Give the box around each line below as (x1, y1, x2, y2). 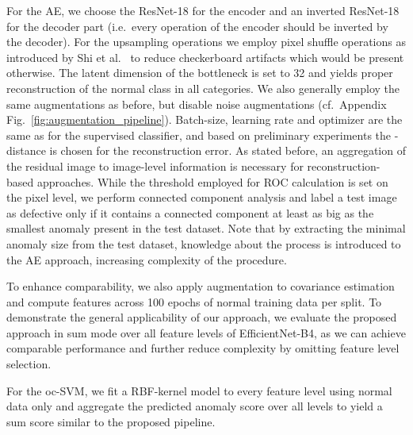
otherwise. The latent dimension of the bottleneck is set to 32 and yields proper (6, 64, 393, 81)
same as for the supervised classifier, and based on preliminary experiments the (6, 126, 391, 143)
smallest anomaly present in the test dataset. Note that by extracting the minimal (6, 220, 406, 237)
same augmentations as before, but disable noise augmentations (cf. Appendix (6, 95, 387, 112)
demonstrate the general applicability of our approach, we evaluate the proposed (6, 309, 397, 325)
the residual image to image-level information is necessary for (6, 157, 304, 174)
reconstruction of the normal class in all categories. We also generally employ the (6, 79, 400, 96)
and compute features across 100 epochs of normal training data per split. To (6, 293, 382, 310)
